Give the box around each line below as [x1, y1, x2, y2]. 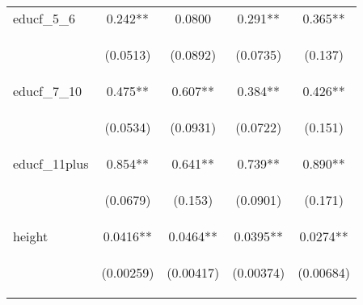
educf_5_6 [13, 9, 75, 27]
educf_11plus [13, 154, 89, 173]
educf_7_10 [13, 81, 82, 100]
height [13, 227, 49, 245]
